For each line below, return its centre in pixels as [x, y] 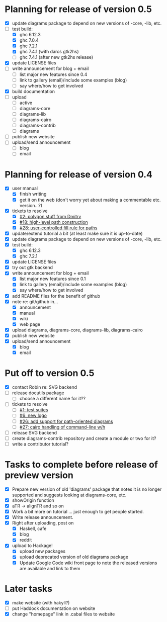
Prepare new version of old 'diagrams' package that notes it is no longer [87, 489]
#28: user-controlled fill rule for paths [58, 228]
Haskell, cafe [33, 528]
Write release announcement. [43, 517]
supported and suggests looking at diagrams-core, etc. [69, 495]
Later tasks [29, 589]
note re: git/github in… [35, 301]
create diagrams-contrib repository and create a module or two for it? [84, 438]
